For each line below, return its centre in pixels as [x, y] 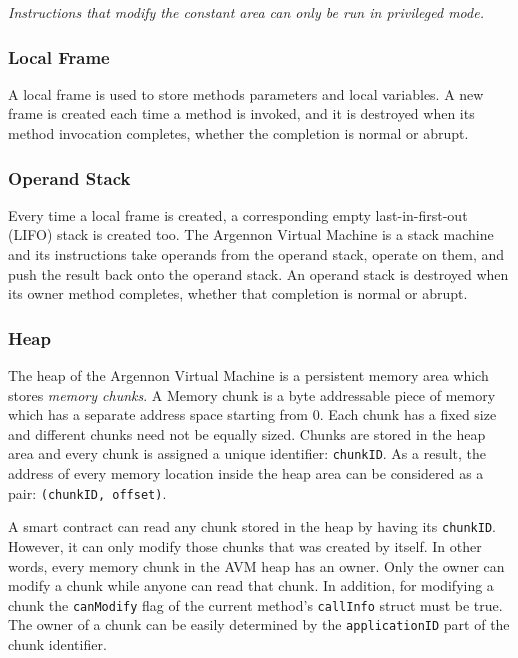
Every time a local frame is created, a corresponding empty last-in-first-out [238, 214]
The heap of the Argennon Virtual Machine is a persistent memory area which [248, 375]
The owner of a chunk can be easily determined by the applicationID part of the [259, 624]
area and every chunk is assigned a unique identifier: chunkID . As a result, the [247, 453]
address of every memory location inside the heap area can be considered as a [246, 473]
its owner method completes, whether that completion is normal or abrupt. [238, 293]
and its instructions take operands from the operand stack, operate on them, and [256, 254]
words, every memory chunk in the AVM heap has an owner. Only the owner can [256, 565]
